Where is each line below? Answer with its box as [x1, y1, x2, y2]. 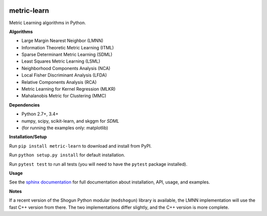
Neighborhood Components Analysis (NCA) [21, 65, 111, 71]
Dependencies [9, 102, 40, 108]
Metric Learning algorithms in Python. [9, 20, 86, 26]
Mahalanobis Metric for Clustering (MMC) [21, 93, 106, 99]
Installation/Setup [9, 134, 47, 140]
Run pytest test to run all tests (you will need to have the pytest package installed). [9, 161, 187, 167]
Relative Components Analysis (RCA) [21, 79, 97, 85]
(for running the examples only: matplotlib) [21, 125, 108, 131]
